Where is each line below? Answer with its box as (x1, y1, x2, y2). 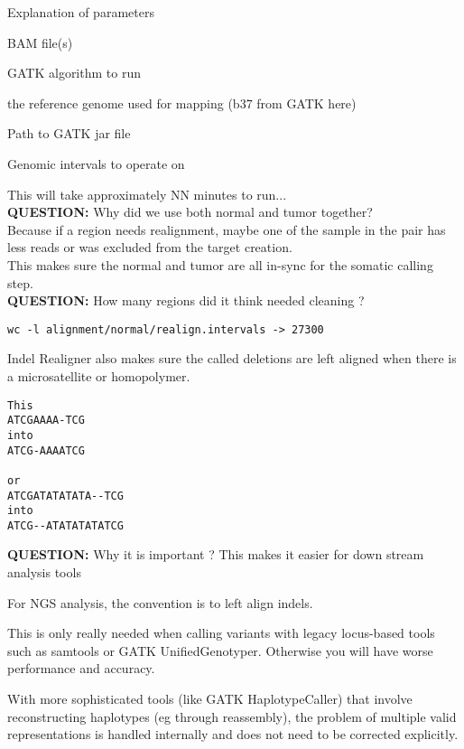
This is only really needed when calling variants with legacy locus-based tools (7, 623, 435, 642)
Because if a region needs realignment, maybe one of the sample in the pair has (7, 220, 446, 239)
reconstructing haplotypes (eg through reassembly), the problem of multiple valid (7, 707, 457, 726)
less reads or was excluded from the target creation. (7, 238, 292, 257)
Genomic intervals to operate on (7, 154, 185, 173)
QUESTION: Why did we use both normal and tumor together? (7, 202, 373, 221)
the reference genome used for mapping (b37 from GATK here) (7, 93, 357, 112)
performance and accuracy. (7, 659, 155, 678)
